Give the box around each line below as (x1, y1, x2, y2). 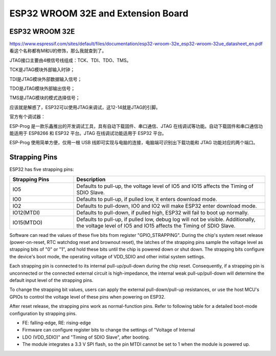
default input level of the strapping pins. (9, 277, 94, 283)
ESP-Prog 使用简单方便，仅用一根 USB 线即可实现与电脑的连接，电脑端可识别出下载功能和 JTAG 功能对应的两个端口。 (9, 140, 258, 146)
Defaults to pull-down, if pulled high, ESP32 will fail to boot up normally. (76, 209, 249, 216)
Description (76, 175, 106, 183)
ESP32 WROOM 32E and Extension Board (9, 8, 189, 19)
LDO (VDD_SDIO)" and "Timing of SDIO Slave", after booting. (22, 334, 150, 340)
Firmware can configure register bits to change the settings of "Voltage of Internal (22, 327, 195, 333)
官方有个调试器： (9, 114, 45, 120)
